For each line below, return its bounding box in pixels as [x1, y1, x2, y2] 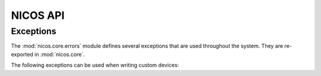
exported [11, 51, 34, 58]
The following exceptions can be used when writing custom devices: [11, 62, 180, 69]
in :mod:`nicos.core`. [34, 51, 86, 58]
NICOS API [11, 9, 65, 22]
